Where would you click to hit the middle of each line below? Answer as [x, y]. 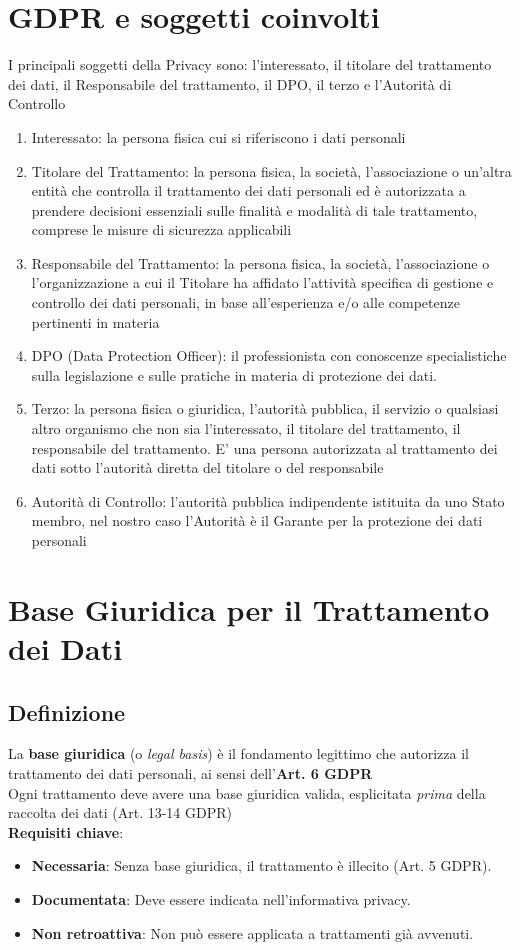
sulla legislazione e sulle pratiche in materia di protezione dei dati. [234, 374]
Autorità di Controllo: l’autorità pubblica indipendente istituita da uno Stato [268, 500]
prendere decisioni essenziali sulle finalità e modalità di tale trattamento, [254, 209]
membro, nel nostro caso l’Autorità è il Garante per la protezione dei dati [257, 520]
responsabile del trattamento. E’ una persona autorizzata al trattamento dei [264, 447]
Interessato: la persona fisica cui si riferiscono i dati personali [218, 136]
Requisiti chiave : [66, 831]
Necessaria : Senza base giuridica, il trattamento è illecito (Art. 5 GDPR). [261, 865]
